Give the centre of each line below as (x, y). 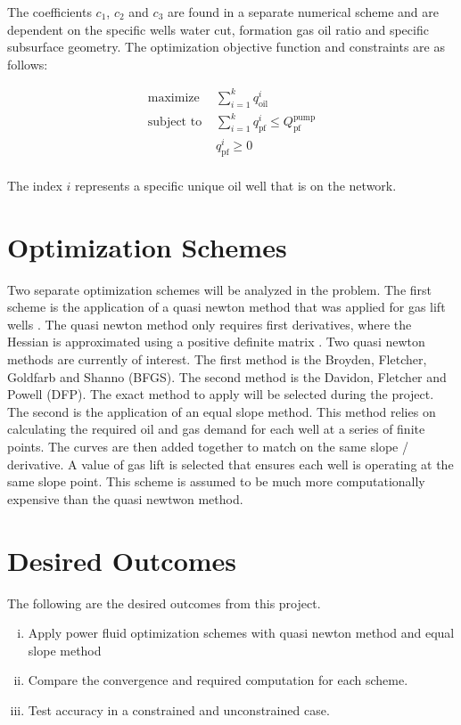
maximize (173, 98)
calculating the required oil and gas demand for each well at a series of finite (216, 429)
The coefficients (49, 12)
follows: (28, 64)
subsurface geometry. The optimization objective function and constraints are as (226, 47)
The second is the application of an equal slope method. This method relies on (222, 411)
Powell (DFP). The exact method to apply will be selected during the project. (221, 394)
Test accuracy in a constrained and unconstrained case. (179, 709)
